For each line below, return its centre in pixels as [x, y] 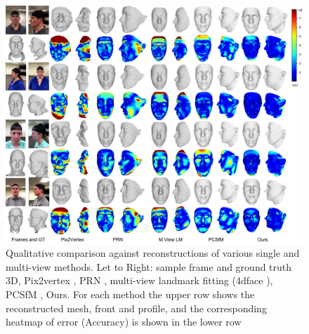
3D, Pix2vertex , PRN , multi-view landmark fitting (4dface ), [139, 280]
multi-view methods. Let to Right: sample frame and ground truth [149, 266]
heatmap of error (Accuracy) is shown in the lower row [124, 322]
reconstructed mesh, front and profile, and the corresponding [136, 308]
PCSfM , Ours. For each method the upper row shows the [130, 294]
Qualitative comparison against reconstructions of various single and [153, 253]
